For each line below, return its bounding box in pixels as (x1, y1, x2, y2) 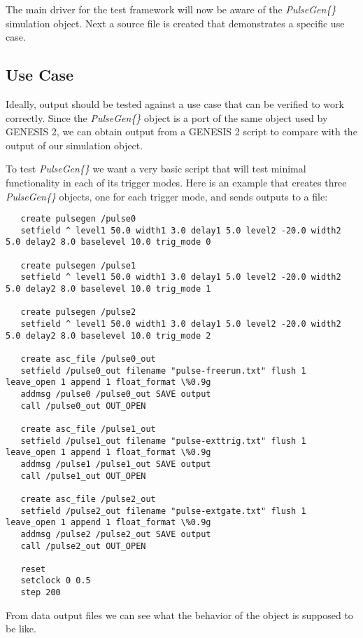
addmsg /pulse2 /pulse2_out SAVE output (20, 529, 211, 539)
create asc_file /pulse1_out (20, 423, 156, 434)
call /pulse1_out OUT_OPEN (20, 470, 146, 481)
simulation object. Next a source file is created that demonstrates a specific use (6, 15, 345, 30)
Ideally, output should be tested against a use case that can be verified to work (6, 96, 344, 111)
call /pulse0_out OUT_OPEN (20, 400, 146, 411)
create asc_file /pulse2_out (20, 494, 156, 504)
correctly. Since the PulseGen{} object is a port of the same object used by (6, 110, 328, 125)
